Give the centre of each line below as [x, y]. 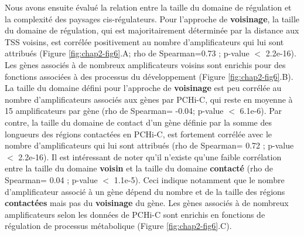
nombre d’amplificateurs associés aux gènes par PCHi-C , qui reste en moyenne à [149, 99]
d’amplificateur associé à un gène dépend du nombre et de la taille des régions [145, 191]
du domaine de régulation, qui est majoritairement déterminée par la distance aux [152, 30]
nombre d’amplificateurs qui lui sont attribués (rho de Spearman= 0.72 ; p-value [149, 145]
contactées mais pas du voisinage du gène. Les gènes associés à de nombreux [147, 203]
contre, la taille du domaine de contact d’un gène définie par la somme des [138, 122]
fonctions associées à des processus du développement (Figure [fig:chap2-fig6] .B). [149, 76]
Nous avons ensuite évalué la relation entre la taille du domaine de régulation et [148, 7]
